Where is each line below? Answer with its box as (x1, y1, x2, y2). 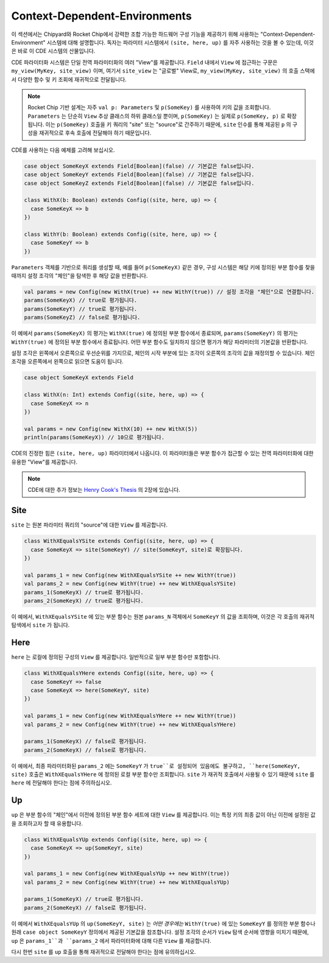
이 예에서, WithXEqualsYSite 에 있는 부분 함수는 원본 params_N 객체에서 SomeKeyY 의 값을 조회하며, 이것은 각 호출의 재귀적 (11, 613, 315, 620)
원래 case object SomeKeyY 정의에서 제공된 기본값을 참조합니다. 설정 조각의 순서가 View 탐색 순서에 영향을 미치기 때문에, (11, 928, 309, 936)
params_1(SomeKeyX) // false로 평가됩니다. (24, 738, 147, 745)
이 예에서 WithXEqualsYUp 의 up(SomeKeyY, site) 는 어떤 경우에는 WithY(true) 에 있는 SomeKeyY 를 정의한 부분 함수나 (11, 920, 316, 927)
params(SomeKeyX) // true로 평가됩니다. (24, 297, 138, 304)
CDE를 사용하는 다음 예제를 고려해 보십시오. (11, 146, 115, 154)
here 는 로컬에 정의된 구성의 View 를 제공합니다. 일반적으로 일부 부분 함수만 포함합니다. (11, 653, 221, 661)
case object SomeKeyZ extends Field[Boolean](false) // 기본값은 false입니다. (24, 180, 255, 187)
